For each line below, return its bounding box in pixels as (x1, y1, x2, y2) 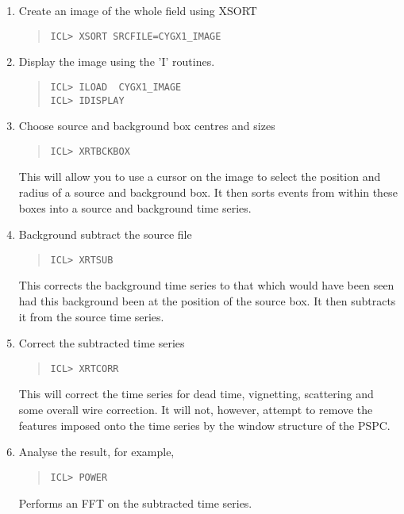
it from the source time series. (18, 308, 164, 324)
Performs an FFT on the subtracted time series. (18, 494, 252, 511)
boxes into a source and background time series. (18, 199, 252, 216)
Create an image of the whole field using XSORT (18, 2, 257, 18)
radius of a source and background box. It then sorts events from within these (18, 184, 398, 200)
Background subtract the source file (18, 226, 192, 243)
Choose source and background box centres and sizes (18, 117, 275, 134)
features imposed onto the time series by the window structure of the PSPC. (18, 416, 391, 433)
